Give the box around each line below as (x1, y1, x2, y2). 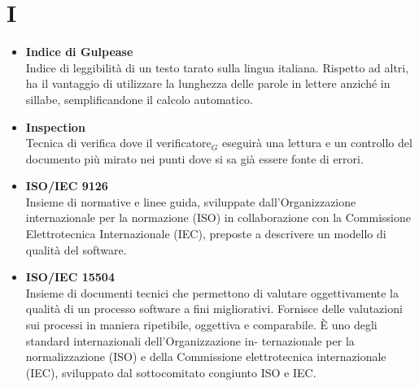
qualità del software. (25, 241, 127, 258)
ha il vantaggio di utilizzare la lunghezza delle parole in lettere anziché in (25, 75, 391, 92)
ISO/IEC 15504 (25, 268, 115, 285)
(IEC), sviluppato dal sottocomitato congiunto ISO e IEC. (25, 363, 316, 380)
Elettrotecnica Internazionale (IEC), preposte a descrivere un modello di (25, 225, 386, 242)
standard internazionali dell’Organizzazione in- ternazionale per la (25, 332, 355, 349)
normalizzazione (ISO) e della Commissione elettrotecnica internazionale (25, 348, 386, 365)
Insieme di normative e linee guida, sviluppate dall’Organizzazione (25, 193, 356, 210)
